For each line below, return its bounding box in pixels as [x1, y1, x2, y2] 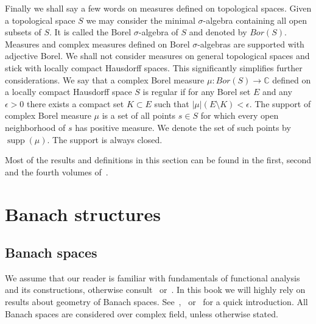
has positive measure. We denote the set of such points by [75, 121, 291, 133]
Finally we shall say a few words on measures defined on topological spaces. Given [5, 2, 312, 14]
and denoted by [189, 26, 247, 38]
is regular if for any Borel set [142, 85, 251, 98]
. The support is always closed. [47, 133, 163, 146]
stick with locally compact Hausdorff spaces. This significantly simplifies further [5, 61, 303, 74]
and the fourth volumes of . [5, 165, 108, 178]
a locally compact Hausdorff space [5, 85, 132, 98]
